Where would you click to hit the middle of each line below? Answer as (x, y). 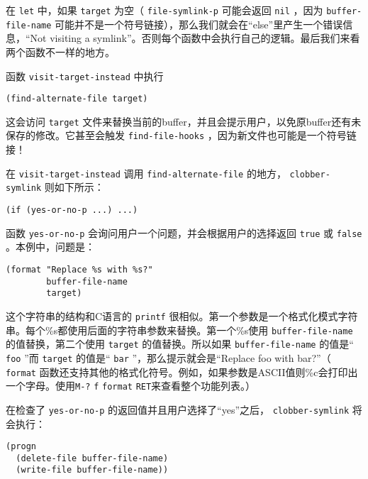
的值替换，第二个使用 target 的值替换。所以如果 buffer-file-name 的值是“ (180, 344)
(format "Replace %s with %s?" (79, 269)
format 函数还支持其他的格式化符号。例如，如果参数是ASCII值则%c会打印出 (182, 371)
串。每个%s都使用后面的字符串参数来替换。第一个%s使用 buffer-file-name (179, 330)
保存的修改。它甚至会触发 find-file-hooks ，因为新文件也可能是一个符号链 (181, 135)
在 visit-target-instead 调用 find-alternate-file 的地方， (146, 173)
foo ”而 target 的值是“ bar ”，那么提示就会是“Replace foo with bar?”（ (168, 357)
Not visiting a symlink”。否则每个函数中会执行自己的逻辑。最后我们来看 (195, 38)
